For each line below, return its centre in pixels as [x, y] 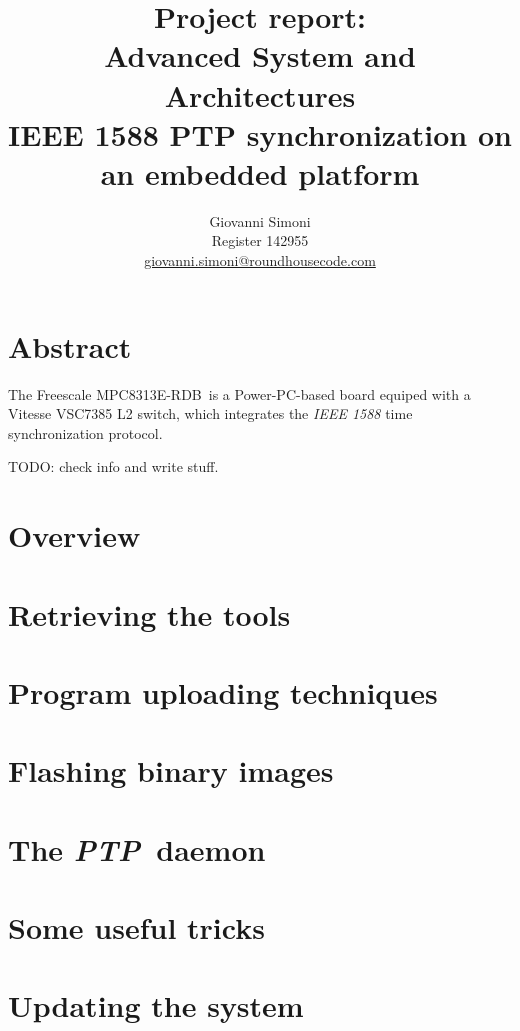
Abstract [70, 345]
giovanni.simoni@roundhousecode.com [260, 260]
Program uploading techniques [223, 691]
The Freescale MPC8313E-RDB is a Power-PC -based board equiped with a [239, 393]
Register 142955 [260, 240]
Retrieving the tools [149, 613]
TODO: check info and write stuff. [113, 466]
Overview [74, 535]
